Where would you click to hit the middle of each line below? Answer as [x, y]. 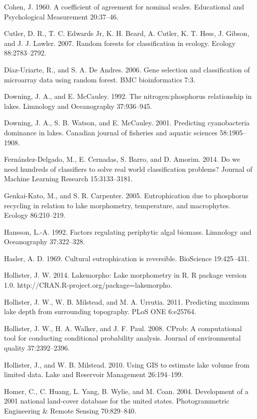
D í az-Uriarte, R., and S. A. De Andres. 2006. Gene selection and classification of [127, 69]
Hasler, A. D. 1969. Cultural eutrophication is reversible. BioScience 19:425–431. [127, 258]
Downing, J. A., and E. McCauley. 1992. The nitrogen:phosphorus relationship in [128, 96]
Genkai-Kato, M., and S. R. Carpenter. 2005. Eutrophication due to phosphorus [126, 195]
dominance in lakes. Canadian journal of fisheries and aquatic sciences [111, 132]
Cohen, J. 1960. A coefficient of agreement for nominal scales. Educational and [124, 6]
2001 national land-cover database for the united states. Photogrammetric [117, 401]
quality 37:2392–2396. [37, 348]
